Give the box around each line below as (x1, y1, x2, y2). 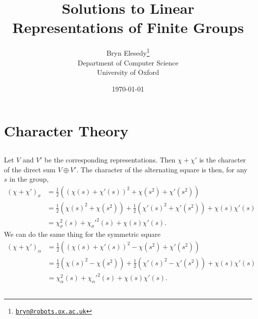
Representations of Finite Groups (12, 17, 244, 37)
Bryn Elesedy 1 (106, 46, 150, 58)
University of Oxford (97, 67, 160, 77)
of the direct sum (4, 164, 56, 174)
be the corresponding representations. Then (44, 154, 176, 164)
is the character (199, 154, 246, 164)
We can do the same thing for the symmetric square (4, 229, 161, 239)
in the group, (9, 174, 49, 184)
